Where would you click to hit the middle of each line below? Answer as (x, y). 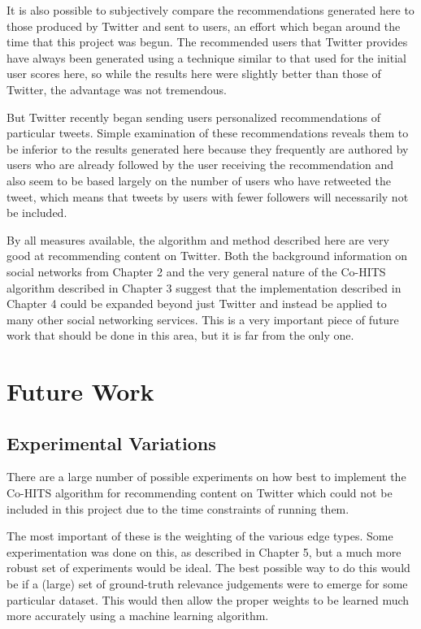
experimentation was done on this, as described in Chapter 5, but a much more (204, 551)
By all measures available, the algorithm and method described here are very (198, 239)
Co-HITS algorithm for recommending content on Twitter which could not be (200, 493)
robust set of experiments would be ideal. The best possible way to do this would (208, 568)
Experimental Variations (111, 442)
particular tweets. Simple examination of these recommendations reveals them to (208, 133)
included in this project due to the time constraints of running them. (178, 508)
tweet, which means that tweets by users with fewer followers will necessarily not (208, 196)
